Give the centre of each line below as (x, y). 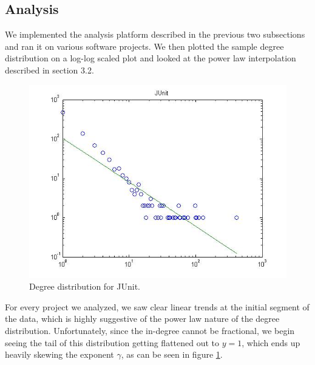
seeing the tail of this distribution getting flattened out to (112, 342)
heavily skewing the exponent (59, 354)
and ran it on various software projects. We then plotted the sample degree (144, 46)
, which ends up (271, 342)
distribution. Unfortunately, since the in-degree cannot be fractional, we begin (150, 330)
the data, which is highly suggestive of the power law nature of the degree (142, 319)
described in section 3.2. (49, 70)
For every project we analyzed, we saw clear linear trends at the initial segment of (157, 306)
